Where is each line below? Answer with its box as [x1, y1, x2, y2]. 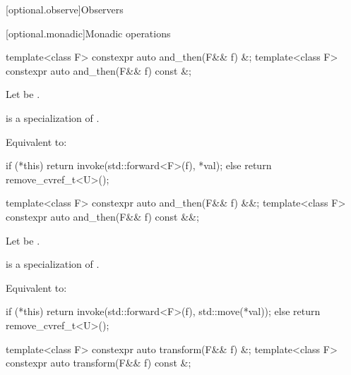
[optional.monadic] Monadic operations [6, 25, 171, 40]
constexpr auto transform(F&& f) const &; [6, 355, 191, 370]
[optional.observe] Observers [6, 2, 124, 16]
